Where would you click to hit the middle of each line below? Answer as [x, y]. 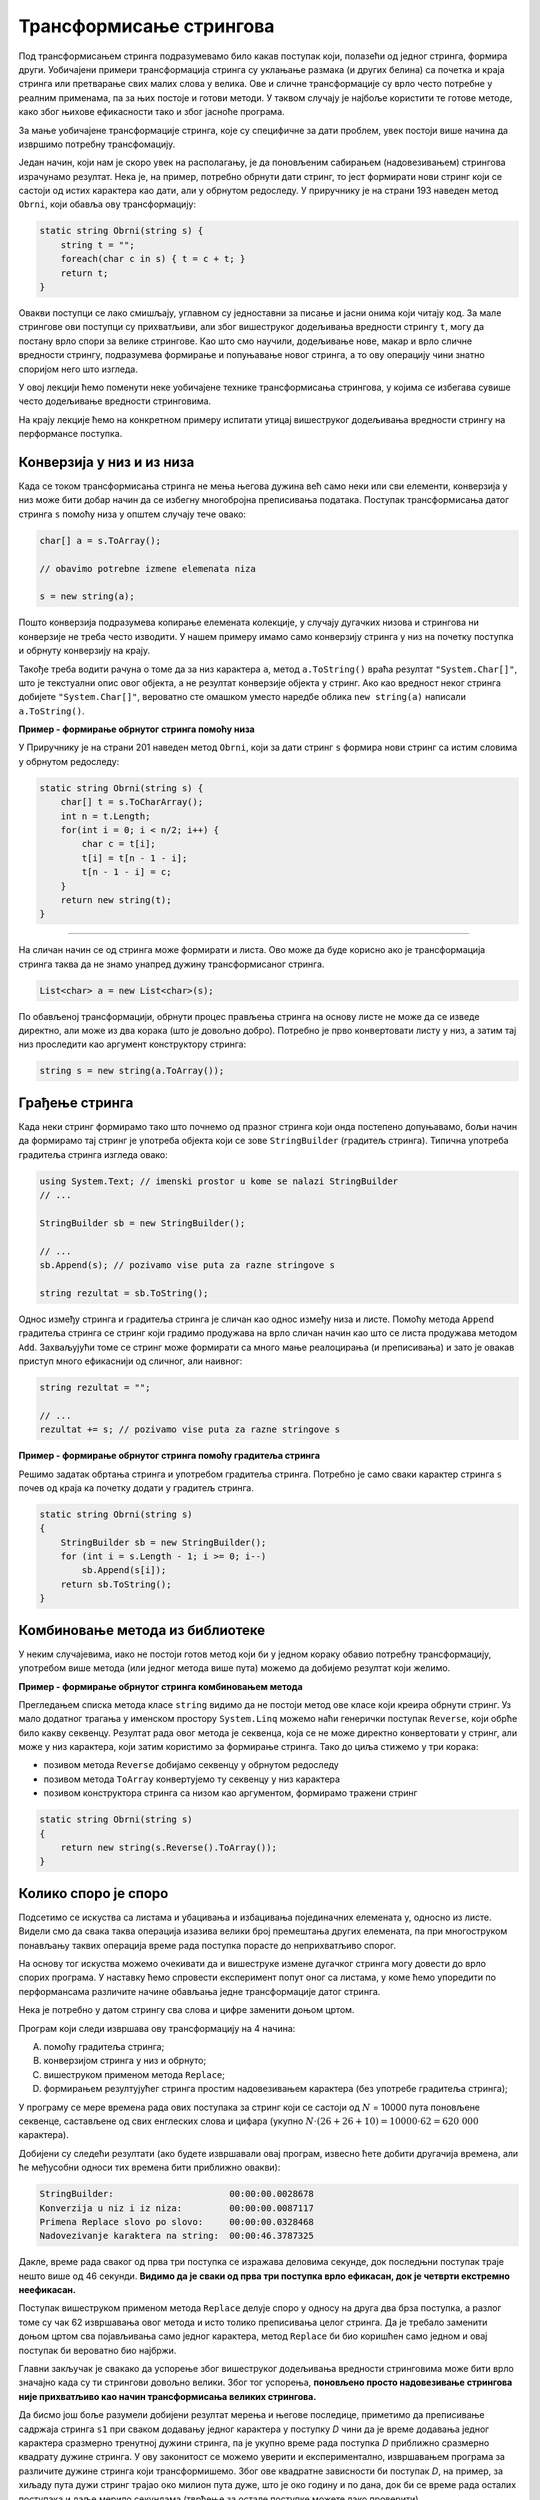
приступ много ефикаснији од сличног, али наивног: [130, 1361]
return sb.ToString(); [116, 1584]
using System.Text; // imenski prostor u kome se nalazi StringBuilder [219, 1181]
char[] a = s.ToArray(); [100, 540]
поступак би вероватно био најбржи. [97, 2350]
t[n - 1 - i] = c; [126, 872]
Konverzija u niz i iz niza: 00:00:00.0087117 [176, 2208]
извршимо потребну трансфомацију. [97, 144]
